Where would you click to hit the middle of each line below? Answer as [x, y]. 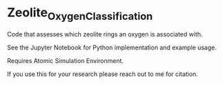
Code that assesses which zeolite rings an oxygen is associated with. [105, 34]
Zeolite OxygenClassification [80, 14]
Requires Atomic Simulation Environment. [66, 60]
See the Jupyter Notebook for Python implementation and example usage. [112, 47]
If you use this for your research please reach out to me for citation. [103, 74]
